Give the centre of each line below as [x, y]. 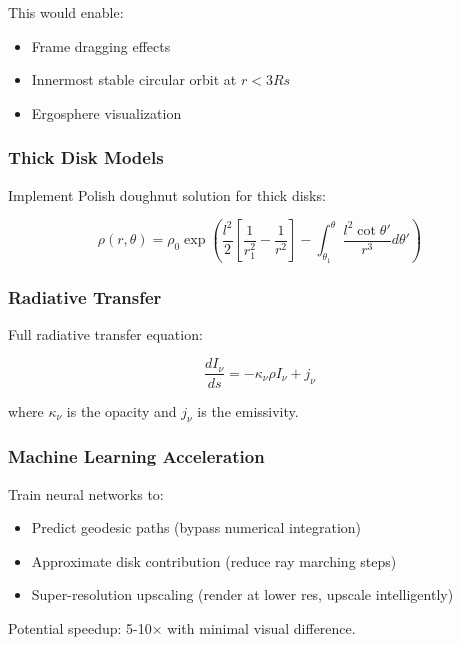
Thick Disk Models [86, 157]
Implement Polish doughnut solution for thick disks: [167, 194]
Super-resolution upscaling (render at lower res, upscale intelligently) [242, 594]
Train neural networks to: [86, 493]
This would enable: [66, 12]
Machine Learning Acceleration [136, 456]
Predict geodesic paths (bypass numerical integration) [196, 527]
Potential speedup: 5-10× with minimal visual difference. [182, 627]
